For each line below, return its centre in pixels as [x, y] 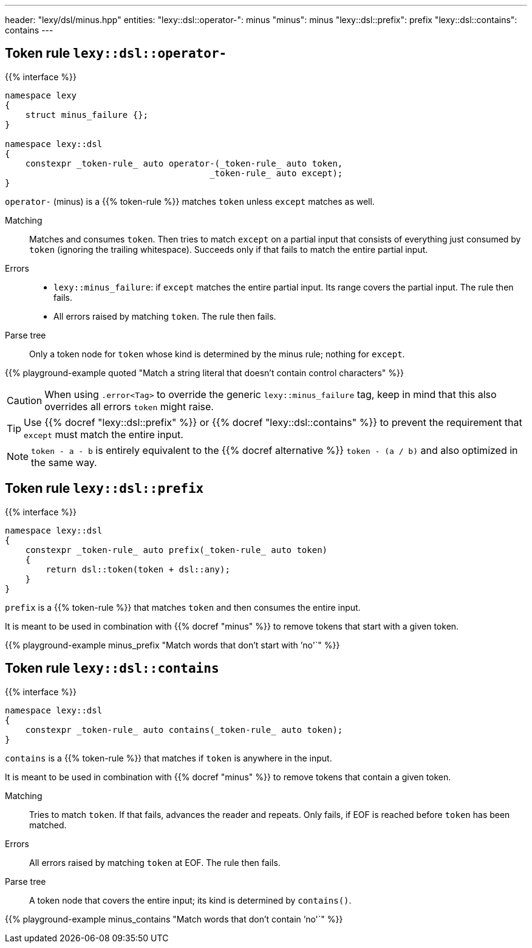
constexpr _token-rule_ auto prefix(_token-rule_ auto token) [176, 550]
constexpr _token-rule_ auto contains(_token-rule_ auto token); [184, 730]
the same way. [64, 462]
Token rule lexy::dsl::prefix [104, 489]
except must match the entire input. [104, 434]
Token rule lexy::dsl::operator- [116, 53]
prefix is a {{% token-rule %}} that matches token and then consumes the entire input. [183, 607]
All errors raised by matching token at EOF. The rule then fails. [155, 862]
